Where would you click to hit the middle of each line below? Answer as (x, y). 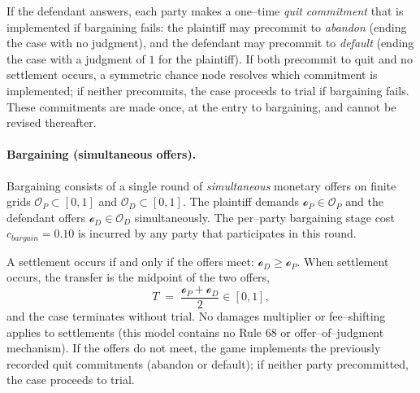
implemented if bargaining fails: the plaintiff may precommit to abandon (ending (207, 26)
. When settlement (343, 261)
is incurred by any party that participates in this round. (217, 233)
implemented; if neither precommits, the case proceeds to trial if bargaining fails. (208, 90)
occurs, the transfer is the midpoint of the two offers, (139, 277)
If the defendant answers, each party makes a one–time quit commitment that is (205, 11)
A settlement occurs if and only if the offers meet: (130, 261)
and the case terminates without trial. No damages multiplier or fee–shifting (196, 316)
